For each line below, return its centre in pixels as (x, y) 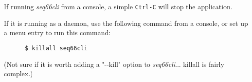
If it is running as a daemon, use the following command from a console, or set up (126, 23)
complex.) (18, 73)
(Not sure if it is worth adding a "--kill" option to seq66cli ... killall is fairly (114, 64)
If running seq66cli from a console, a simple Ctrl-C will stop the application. (118, 6)
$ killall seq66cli (56, 48)
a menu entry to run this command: (57, 32)
